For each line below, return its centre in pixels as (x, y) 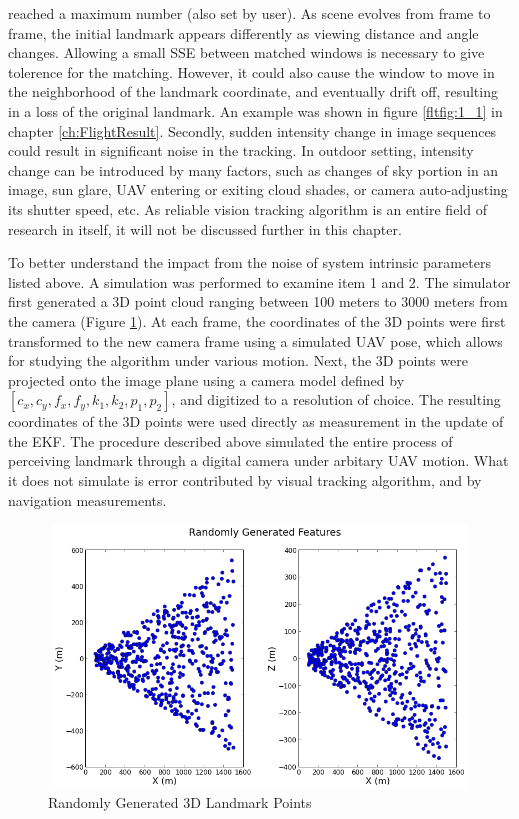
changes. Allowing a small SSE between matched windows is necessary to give (246, 52)
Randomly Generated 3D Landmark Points (180, 802)
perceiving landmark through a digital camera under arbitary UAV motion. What (258, 460)
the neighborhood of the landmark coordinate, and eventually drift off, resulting (253, 91)
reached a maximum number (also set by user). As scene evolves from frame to (249, 13)
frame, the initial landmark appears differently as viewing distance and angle (243, 32)
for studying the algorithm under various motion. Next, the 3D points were (238, 360)
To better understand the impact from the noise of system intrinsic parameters (249, 262)
